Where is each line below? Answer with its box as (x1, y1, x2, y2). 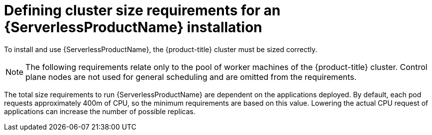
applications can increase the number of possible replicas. (4, 107, 196, 116)
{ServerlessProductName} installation (4, 19, 262, 36)
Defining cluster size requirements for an (4, 2, 281, 19)
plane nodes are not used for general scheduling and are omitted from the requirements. (25, 71, 357, 82)
